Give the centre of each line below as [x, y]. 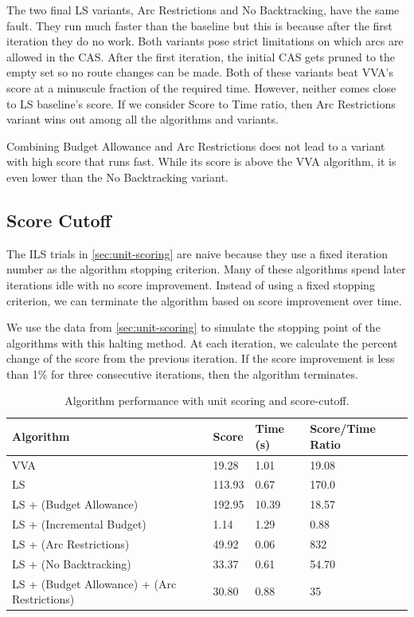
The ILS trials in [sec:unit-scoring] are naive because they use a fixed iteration [197, 253]
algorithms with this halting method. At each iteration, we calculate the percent [202, 342]
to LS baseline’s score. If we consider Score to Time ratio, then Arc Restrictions [201, 103]
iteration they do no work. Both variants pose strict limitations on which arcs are [205, 41]
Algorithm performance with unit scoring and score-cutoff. [207, 401]
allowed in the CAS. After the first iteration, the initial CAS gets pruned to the [201, 56]
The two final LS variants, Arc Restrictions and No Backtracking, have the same [203, 10]
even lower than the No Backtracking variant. [117, 177]
